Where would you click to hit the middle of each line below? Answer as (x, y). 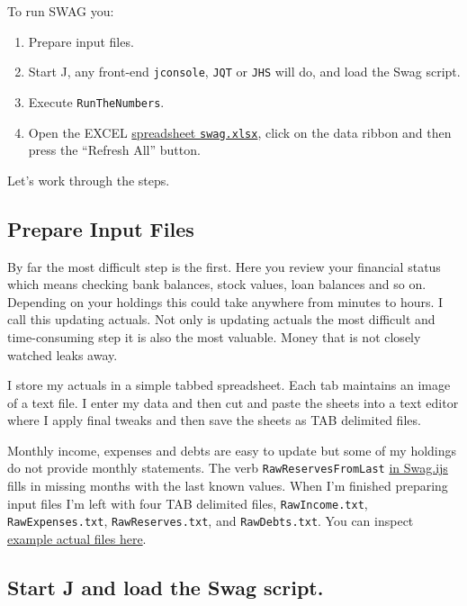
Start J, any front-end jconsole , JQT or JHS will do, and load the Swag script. (244, 72)
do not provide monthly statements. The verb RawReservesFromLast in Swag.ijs (228, 468)
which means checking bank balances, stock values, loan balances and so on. (217, 284)
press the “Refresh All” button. (114, 150)
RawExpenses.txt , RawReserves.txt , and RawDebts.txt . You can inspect (211, 521)
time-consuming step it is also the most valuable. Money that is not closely (214, 336)
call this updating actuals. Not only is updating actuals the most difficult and (221, 319)
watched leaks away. (63, 354)
